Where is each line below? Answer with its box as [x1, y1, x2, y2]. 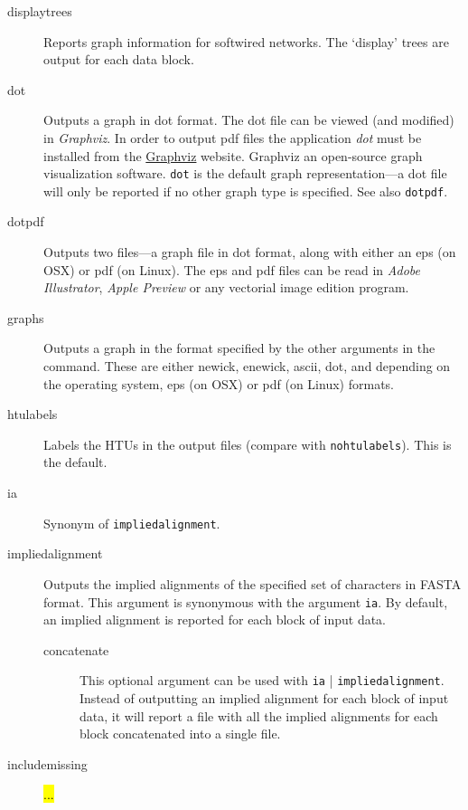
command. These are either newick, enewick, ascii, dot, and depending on [43, 357, 451, 376]
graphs [7, 308, 44, 327]
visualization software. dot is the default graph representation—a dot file [43, 164, 447, 183]
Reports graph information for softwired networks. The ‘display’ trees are [43, 32, 449, 51]
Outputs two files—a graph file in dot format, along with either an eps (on [43, 243, 456, 262]
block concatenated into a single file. [80, 724, 281, 743]
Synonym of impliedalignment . [43, 513, 220, 532]
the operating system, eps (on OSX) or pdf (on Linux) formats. [43, 374, 394, 393]
